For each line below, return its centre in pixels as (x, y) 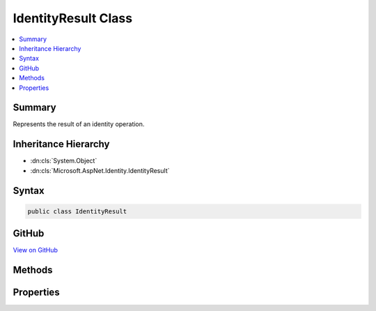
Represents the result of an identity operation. (79, 124)
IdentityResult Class (72, 18)
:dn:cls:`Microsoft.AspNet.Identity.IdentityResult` (100, 170)
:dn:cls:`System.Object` (64, 161)
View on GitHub (36, 250)
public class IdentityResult (77, 211)
